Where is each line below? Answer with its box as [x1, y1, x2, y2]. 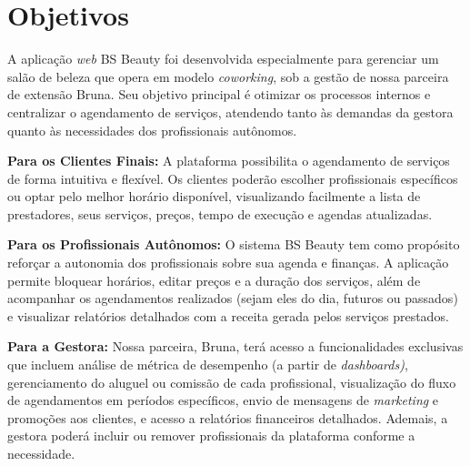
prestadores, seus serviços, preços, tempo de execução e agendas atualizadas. [7, 204, 433, 223]
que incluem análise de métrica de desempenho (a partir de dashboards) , [7, 355, 408, 374]
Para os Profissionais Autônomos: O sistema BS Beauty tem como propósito [7, 235, 460, 254]
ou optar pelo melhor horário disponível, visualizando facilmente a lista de [7, 187, 421, 206]
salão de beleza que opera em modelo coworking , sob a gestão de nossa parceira [7, 66, 449, 86]
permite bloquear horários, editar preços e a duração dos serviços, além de [7, 270, 421, 289]
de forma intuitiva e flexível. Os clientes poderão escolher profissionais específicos [7, 168, 458, 187]
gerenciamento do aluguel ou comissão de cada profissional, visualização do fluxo [7, 372, 456, 391]
